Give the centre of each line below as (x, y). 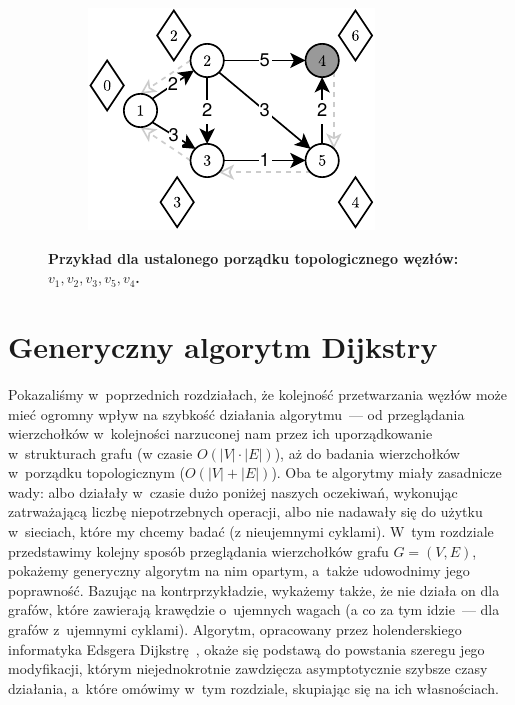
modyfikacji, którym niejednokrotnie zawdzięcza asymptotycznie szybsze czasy (248, 668)
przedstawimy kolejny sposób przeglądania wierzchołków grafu (198, 550)
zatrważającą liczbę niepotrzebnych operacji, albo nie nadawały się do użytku (245, 511)
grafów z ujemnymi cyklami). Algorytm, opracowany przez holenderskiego (235, 629)
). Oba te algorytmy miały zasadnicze (386, 472)
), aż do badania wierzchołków (367, 452)
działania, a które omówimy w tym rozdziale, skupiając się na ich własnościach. (253, 687)
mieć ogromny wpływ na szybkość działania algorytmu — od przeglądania (236, 413)
